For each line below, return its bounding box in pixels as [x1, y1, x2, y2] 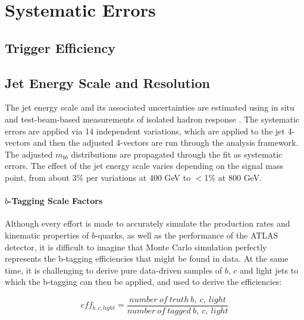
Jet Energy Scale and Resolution [5, 73, 210, 92]
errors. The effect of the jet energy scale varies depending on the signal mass [5, 159, 284, 172]
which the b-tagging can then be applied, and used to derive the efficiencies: [5, 275, 282, 288]
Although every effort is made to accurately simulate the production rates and [5, 217, 290, 230]
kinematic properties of [5, 228, 89, 241]
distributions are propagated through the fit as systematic [71, 148, 283, 160]
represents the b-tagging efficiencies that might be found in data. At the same [5, 252, 289, 265]
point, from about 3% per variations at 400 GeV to [5, 171, 191, 183]
